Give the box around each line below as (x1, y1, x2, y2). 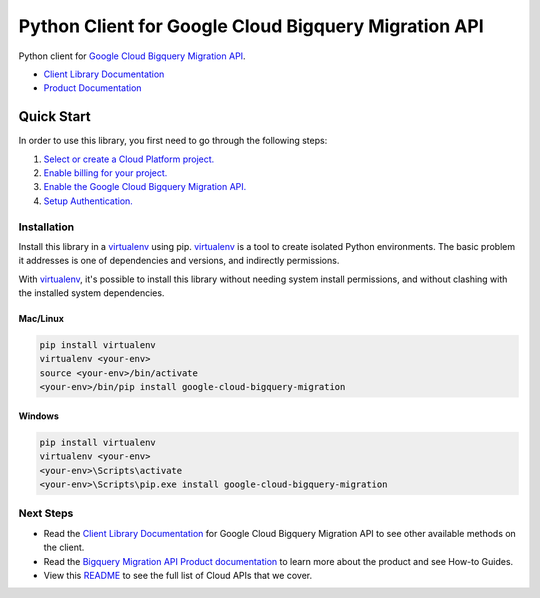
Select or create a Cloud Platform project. (43, 153, 215, 165)
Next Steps (18, 506, 74, 520)
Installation (18, 220, 75, 234)
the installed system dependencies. (18, 287, 165, 299)
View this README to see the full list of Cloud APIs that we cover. (43, 569, 313, 581)
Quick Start (18, 108, 91, 125)
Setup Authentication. (43, 195, 134, 207)
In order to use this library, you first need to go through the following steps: (18, 135, 328, 147)
